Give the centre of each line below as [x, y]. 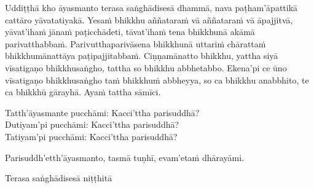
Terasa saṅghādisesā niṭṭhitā [59, 178]
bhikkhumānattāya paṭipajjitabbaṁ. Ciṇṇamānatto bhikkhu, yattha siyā [142, 56]
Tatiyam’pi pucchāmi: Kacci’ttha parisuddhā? [91, 136]
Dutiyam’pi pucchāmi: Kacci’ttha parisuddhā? [92, 124]
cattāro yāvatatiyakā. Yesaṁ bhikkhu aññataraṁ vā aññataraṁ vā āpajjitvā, [149, 19]
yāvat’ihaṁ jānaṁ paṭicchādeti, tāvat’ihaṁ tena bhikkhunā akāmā [130, 32]
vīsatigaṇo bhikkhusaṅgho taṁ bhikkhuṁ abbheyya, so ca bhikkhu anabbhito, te [157, 80]
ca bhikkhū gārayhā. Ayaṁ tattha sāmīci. [83, 92]
